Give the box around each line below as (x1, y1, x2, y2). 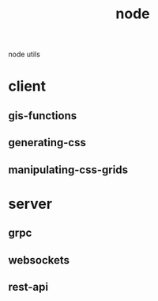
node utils (8, 49, 41, 60)
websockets (8, 253, 70, 267)
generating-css (8, 136, 87, 149)
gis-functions (8, 109, 77, 122)
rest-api (8, 280, 49, 294)
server (8, 195, 53, 213)
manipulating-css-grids (8, 163, 129, 176)
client (8, 77, 47, 95)
